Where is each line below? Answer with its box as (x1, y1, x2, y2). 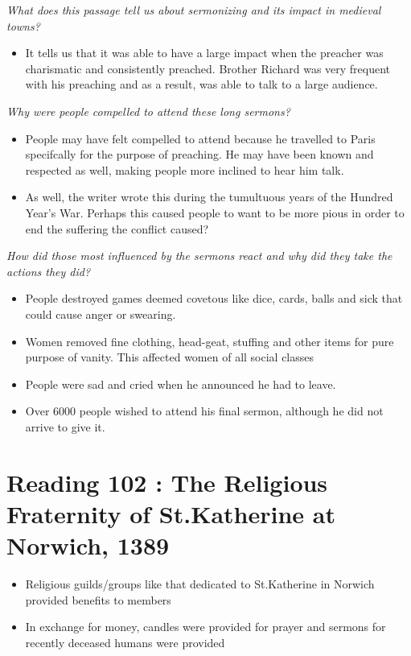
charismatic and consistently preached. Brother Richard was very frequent (25, 60, 391, 76)
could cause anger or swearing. (25, 305, 176, 322)
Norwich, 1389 (6, 529, 170, 562)
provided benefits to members (25, 591, 171, 608)
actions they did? (6, 262, 91, 279)
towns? (6, 17, 40, 34)
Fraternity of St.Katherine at (6, 497, 335, 530)
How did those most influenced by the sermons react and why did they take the (6, 247, 393, 264)
